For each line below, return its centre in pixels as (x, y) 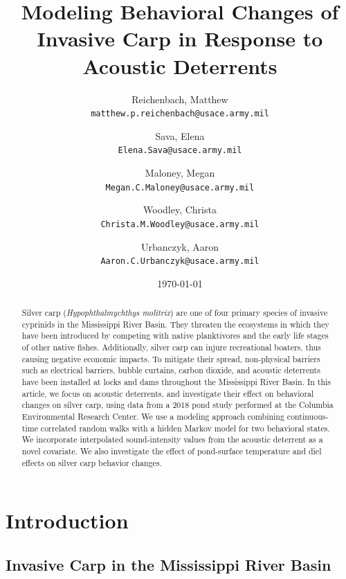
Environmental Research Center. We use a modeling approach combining (153, 417)
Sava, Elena (180, 135)
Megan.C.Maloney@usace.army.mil (180, 187)
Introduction (67, 520)
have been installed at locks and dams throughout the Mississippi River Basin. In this (176, 382)
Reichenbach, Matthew (180, 99)
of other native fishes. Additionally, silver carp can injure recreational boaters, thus (171, 347)
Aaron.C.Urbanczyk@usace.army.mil (180, 261)
